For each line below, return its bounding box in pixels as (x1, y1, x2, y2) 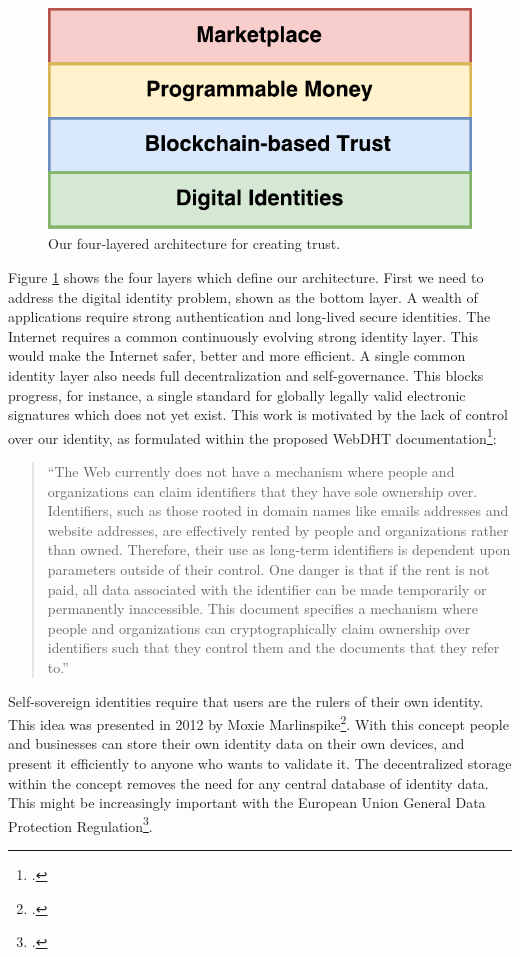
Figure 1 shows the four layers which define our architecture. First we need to (8, 266, 484, 287)
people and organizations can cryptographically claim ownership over (47, 617, 471, 638)
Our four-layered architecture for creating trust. (48, 233, 341, 254)
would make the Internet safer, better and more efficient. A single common (8, 345, 466, 366)
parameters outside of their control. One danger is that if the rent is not (47, 558, 490, 579)
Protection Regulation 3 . (8, 812, 153, 836)
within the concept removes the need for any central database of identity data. (8, 772, 489, 793)
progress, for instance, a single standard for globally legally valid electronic (8, 384, 466, 405)
